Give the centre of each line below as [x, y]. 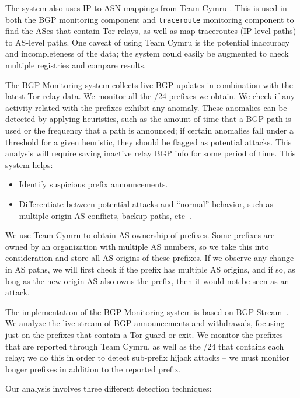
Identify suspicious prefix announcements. [93, 184]
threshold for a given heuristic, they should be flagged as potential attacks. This [149, 142]
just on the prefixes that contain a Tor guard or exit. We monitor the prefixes [144, 334]
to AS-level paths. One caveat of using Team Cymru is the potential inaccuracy [148, 42]
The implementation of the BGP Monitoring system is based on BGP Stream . [147, 311]
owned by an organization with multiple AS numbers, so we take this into [137, 246]
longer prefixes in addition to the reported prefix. [93, 369]
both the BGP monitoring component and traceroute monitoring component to [150, 19]
